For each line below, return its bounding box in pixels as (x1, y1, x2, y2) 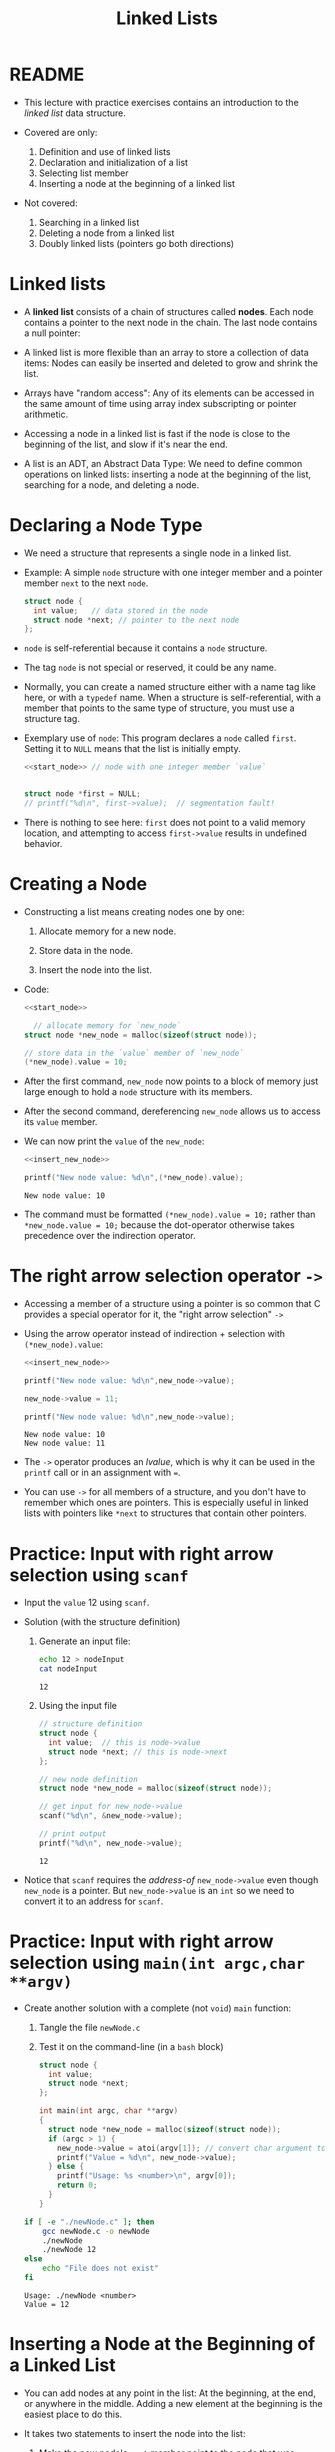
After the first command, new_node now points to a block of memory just (23, 1075, 319, 1087)
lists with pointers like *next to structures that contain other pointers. (23, 1507, 307, 1519)
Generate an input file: (38, 1635, 131, 1647)
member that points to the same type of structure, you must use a (23, 702, 296, 714)
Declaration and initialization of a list (38, 156, 189, 168)
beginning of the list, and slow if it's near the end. (23, 438, 229, 450)
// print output (38, 1829, 107, 1839)
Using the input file (38, 1700, 117, 1712)
